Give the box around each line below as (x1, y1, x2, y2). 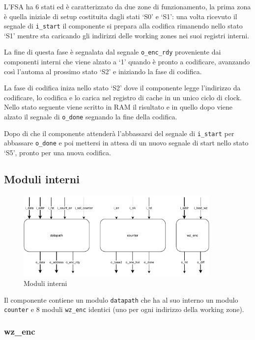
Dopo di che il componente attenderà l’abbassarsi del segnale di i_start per (4, 128, 234, 138)
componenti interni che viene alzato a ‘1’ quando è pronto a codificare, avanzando (4, 57, 250, 67)
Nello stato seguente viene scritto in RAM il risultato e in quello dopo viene (4, 102, 232, 112)
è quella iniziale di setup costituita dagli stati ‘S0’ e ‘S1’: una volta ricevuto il (4, 11, 237, 21)
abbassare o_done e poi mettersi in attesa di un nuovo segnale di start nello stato (4, 138, 249, 148)
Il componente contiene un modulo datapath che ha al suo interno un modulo (4, 294, 238, 305)
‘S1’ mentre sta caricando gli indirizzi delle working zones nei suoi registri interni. (4, 30, 250, 40)
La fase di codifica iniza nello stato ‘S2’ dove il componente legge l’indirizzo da (4, 83, 241, 93)
